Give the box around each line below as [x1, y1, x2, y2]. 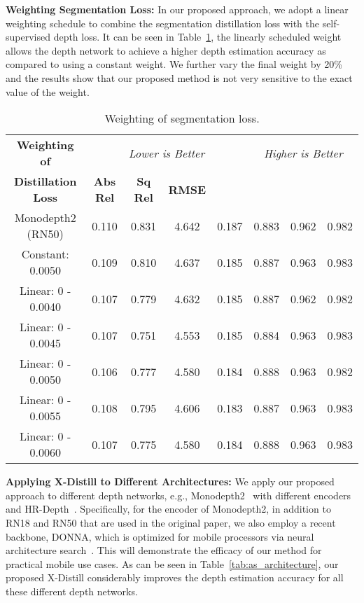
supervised [6, 29, 50, 44]
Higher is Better [263, 144, 343, 161]
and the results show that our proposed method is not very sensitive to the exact [6, 70, 353, 85]
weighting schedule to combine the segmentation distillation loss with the [6, 15, 319, 30]
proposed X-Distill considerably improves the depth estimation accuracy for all [6, 570, 344, 585]
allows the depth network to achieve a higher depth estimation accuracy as [6, 43, 326, 57]
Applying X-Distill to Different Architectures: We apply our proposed [6, 474, 335, 489]
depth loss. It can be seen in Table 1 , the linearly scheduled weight [53, 29, 342, 44]
